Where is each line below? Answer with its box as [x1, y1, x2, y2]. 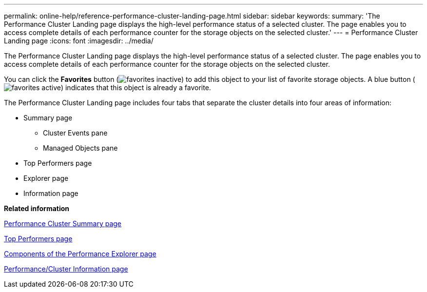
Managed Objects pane [43, 144, 118, 152]
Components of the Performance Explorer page [4, 250, 156, 258]
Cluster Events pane [43, 129, 108, 137]
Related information [4, 204, 70, 213]
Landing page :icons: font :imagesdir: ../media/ [4, 37, 154, 45]
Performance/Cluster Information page [4, 265, 128, 273]
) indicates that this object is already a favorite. [60, 83, 211, 92]
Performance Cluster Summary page [4, 219, 122, 228]
